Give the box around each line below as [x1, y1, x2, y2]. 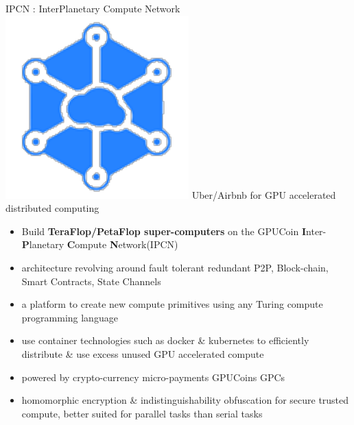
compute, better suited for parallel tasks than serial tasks [21, 406, 263, 420]
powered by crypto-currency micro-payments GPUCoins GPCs [21, 369, 285, 384]
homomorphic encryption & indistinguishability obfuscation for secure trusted [21, 393, 349, 407]
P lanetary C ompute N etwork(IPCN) [21, 237, 178, 252]
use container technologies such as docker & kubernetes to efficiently [21, 333, 309, 348]
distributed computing [5, 201, 99, 215]
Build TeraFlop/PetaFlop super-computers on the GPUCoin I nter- [21, 223, 327, 238]
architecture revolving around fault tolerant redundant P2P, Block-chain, [21, 260, 329, 274]
